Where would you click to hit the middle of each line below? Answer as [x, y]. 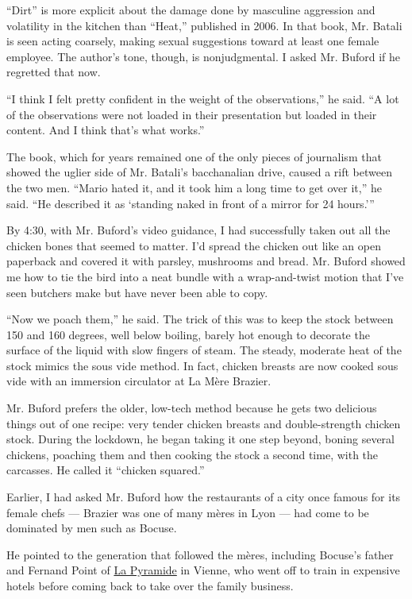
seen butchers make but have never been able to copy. [137, 292]
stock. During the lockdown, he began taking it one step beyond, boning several [200, 439]
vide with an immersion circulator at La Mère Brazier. [139, 381]
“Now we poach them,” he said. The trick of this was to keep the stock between [200, 319]
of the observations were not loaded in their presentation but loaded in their [192, 114]
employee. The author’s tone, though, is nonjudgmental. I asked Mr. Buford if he [204, 56]
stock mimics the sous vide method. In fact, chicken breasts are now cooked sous [202, 365]
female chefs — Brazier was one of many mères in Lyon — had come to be [188, 512]
